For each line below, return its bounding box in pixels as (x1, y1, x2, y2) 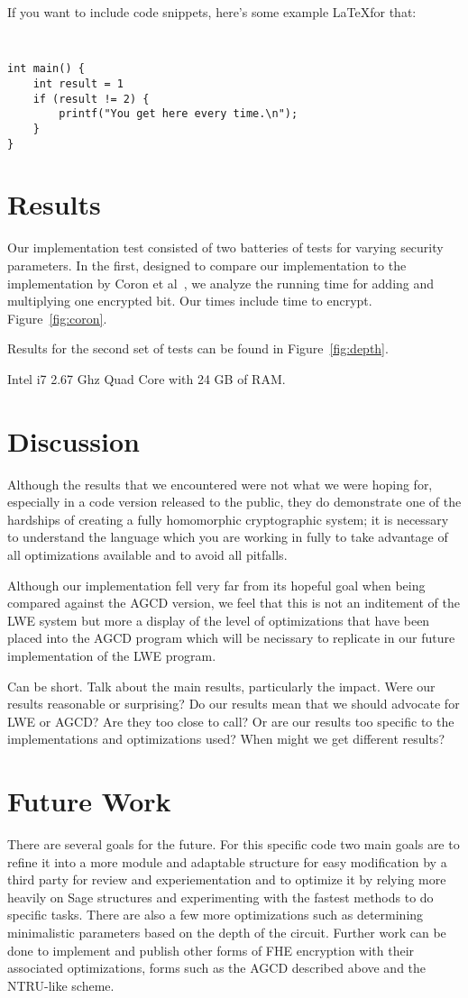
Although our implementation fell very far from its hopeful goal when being (7, 575, 426, 594)
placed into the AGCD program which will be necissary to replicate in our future (7, 628, 455, 647)
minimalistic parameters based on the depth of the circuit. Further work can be (7, 923, 446, 941)
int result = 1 (32, 77, 124, 90)
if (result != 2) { (32, 92, 150, 105)
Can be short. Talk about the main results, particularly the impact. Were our (7, 676, 436, 695)
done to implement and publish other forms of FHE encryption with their (7, 940, 415, 959)
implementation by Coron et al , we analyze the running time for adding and (7, 273, 435, 292)
